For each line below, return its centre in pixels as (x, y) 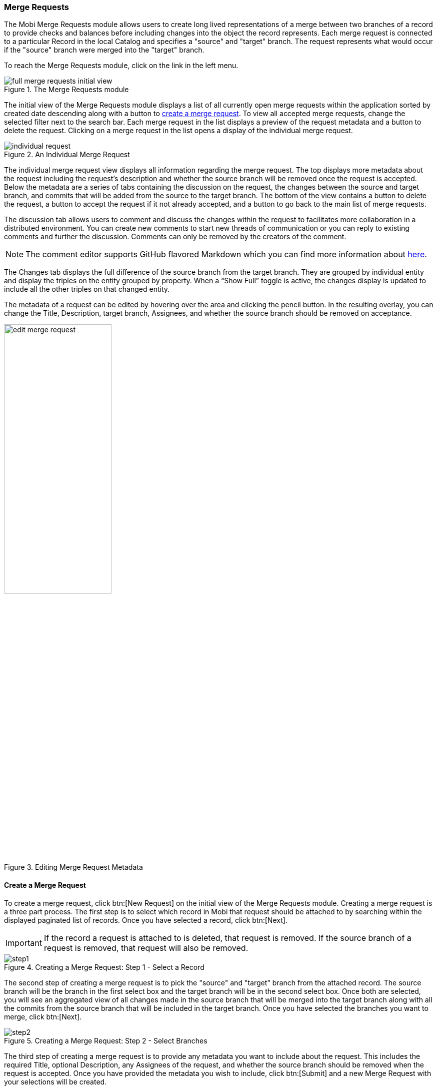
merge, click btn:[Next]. (43, 1016)
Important (24, 943)
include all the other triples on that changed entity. (87, 289)
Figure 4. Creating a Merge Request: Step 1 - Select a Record (104, 967)
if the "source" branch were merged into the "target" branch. (104, 50)
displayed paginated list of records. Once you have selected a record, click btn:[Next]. (146, 920)
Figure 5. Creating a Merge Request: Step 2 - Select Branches (106, 1040)
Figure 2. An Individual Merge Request (67, 155)
